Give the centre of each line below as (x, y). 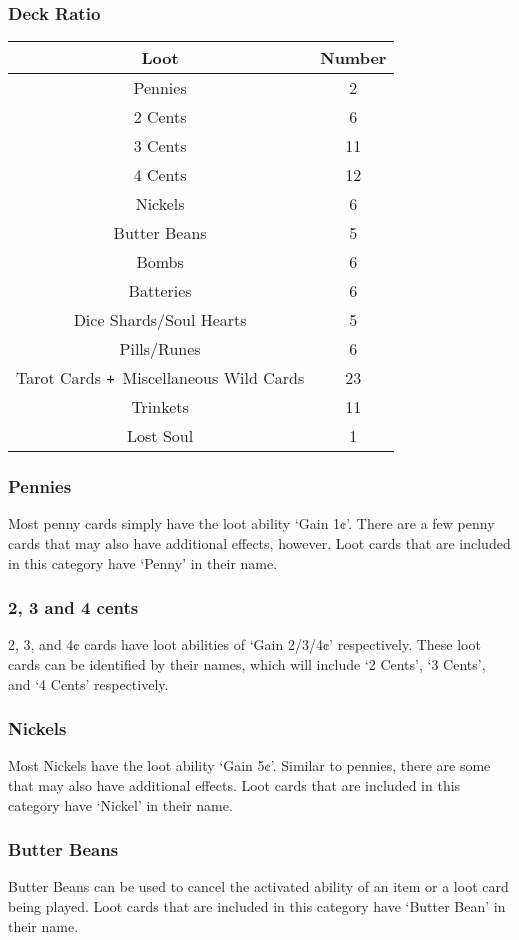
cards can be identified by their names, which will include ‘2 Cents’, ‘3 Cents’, (247, 664)
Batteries (160, 291)
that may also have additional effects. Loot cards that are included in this (234, 785)
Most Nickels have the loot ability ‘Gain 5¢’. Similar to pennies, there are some (249, 765)
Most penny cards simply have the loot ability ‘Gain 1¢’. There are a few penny (251, 523)
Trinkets (160, 407)
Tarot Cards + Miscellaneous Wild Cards (160, 378)
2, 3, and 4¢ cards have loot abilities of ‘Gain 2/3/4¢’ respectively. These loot (244, 644)
